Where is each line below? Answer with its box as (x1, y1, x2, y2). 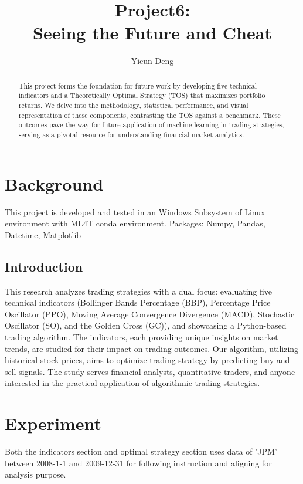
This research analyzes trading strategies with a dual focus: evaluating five (5, 285, 272, 297)
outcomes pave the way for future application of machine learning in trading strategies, (18, 120, 284, 130)
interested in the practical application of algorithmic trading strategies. (5, 377, 260, 389)
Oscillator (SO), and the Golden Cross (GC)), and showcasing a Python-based (5, 319, 287, 331)
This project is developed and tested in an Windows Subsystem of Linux (5, 205, 265, 218)
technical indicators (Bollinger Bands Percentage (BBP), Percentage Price (5, 296, 271, 309)
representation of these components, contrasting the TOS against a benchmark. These (18, 110, 281, 120)
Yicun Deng (131, 55, 174, 67)
